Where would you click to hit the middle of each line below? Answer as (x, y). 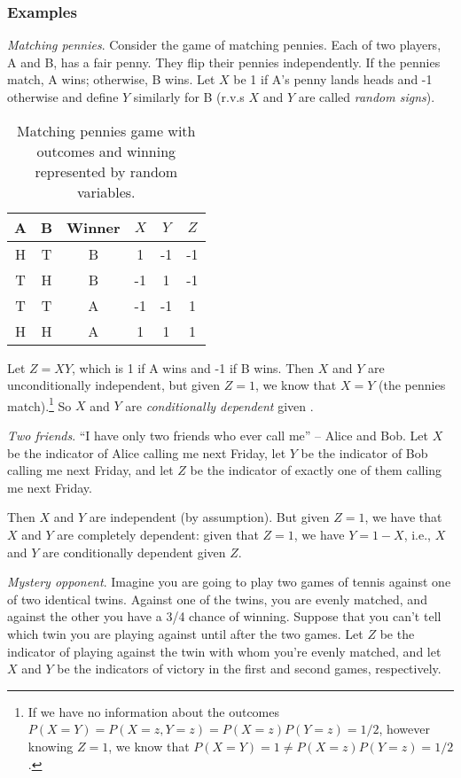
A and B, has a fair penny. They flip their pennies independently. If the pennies (224, 62)
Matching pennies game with (106, 130)
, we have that (403, 517)
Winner (94, 227)
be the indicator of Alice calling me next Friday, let (147, 452)
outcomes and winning (106, 151)
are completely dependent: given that (158, 534)
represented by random (106, 171)
